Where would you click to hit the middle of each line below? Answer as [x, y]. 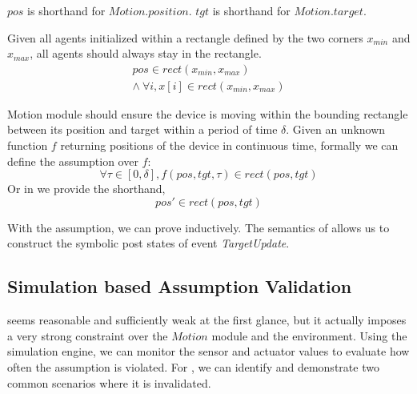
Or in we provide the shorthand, [86, 189]
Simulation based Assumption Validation [180, 286]
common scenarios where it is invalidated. [109, 382]
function [28, 145]
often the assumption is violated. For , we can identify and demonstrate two [193, 366]
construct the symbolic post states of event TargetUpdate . [148, 243]
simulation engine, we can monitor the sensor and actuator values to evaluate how [208, 351]
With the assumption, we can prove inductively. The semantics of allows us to [198, 227]
